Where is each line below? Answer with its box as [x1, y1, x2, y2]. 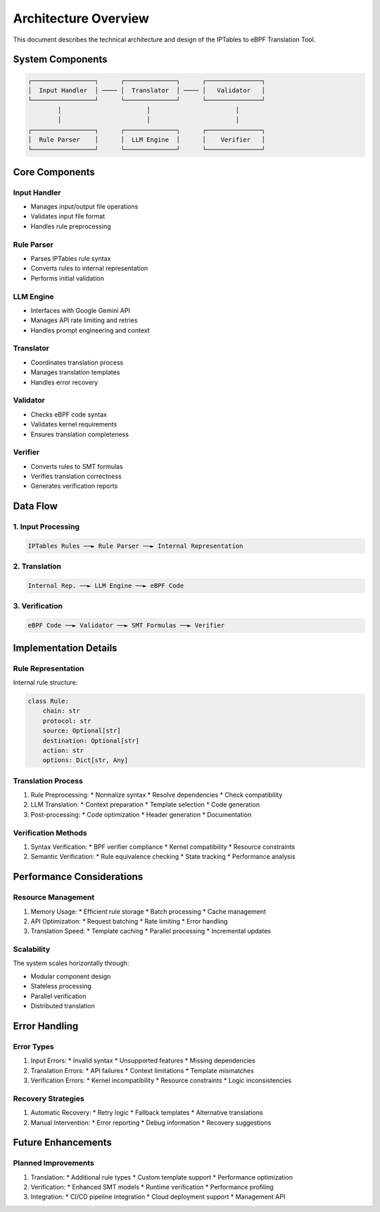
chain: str [42, 707, 80, 715]
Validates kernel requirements [30, 420, 118, 429]
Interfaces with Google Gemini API [30, 306, 130, 314]
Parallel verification [30, 991, 87, 1000]
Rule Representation [13, 663, 84, 673]
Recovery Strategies [13, 1094, 84, 1103]
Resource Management [13, 893, 95, 902]
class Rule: [27, 697, 70, 705]
